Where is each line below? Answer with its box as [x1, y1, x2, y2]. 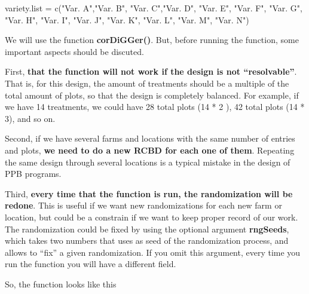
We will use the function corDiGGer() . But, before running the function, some [5, 33, 299, 46]
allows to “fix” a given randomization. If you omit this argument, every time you [5, 246, 301, 258]
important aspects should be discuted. [5, 45, 144, 57]
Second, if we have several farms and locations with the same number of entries [5, 132, 295, 145]
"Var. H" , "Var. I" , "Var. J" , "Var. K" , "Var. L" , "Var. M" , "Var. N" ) [5, 13, 249, 26]
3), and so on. [5, 112, 56, 124]
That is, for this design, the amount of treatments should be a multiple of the [5, 76, 289, 89]
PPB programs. [5, 167, 62, 180]
